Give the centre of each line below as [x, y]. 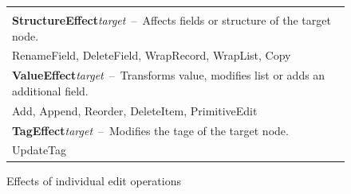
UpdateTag [39, 150]
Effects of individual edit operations [94, 180]
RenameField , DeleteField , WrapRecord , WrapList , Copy [152, 55]
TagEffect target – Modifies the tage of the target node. [150, 130]
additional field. [50, 90]
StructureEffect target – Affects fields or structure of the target [172, 20]
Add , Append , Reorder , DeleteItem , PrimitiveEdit [135, 110]
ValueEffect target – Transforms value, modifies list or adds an [169, 75]
